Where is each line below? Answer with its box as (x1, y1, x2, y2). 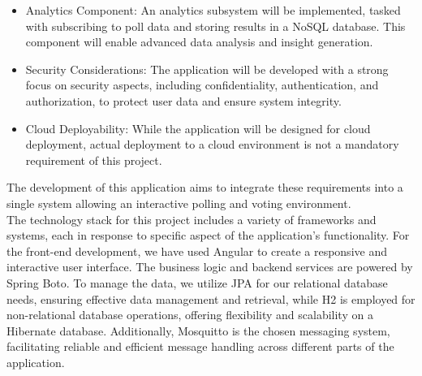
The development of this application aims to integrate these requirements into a (6, 179, 403, 196)
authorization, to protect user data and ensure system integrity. (25, 92, 342, 109)
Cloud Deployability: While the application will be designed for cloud (25, 119, 371, 136)
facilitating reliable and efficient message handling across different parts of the (6, 338, 394, 355)
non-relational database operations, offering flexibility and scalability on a (6, 306, 373, 323)
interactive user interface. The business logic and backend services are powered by (6, 258, 413, 275)
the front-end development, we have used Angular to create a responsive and (6, 242, 387, 259)
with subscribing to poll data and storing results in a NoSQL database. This (25, 17, 406, 34)
